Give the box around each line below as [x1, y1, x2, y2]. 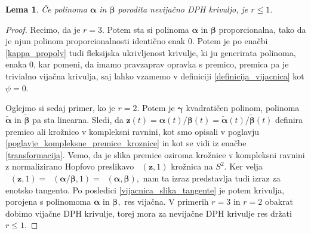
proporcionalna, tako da [218, 23, 306, 35]
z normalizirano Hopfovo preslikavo [5, 160, 134, 173]
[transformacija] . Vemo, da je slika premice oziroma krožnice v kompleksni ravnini [5, 148, 305, 161]
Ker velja [229, 160, 263, 173]
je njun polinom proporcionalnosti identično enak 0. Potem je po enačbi [5, 35, 268, 47]
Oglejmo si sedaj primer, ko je [5, 101, 115, 114]
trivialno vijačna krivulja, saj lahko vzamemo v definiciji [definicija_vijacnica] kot [5, 69, 304, 82]
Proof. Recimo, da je [5, 23, 81, 35]
